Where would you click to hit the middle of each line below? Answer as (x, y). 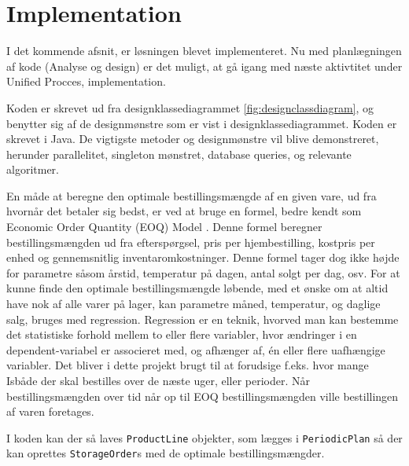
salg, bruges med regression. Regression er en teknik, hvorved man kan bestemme (203, 319)
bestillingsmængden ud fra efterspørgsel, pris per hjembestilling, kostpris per (191, 242)
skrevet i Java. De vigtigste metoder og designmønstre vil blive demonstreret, (193, 139)
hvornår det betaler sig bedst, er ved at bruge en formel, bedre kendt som (184, 211)
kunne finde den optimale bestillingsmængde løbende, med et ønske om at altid (197, 288)
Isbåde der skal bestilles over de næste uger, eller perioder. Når (158, 380)
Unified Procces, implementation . (86, 81)
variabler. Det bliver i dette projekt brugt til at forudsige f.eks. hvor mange (188, 365)
